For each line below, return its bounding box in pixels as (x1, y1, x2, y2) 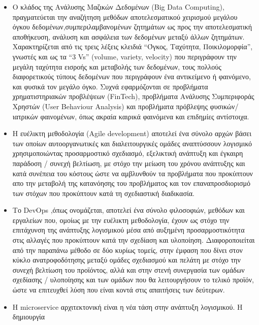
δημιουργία (12, 311, 45, 322)
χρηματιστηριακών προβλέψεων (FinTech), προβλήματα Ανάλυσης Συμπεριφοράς (12, 91, 254, 102)
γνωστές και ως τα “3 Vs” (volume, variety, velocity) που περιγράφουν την (12, 51, 237, 61)
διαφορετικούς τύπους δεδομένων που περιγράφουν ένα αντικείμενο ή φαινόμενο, (12, 71, 251, 82)
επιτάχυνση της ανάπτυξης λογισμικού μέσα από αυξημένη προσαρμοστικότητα (12, 224, 245, 235)
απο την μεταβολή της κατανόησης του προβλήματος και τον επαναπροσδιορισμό (12, 178, 251, 188)
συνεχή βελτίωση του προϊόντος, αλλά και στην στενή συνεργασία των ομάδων (12, 264, 245, 275)
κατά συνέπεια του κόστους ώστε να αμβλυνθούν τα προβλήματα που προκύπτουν (12, 168, 253, 178)
